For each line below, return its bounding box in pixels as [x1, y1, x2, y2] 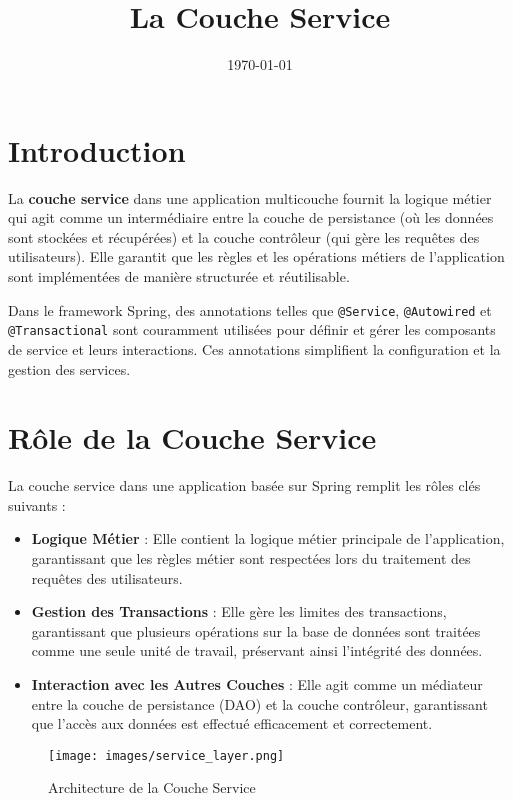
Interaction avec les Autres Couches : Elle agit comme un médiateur [31, 674, 483, 694]
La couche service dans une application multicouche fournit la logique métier [8, 187, 492, 208]
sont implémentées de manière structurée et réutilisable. [8, 266, 350, 287]
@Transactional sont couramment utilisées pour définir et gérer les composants [8, 319, 496, 340]
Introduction [8, 129, 186, 170]
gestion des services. [8, 358, 131, 379]
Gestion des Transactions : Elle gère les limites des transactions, [31, 601, 447, 622]
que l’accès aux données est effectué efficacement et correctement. [31, 713, 433, 734]
